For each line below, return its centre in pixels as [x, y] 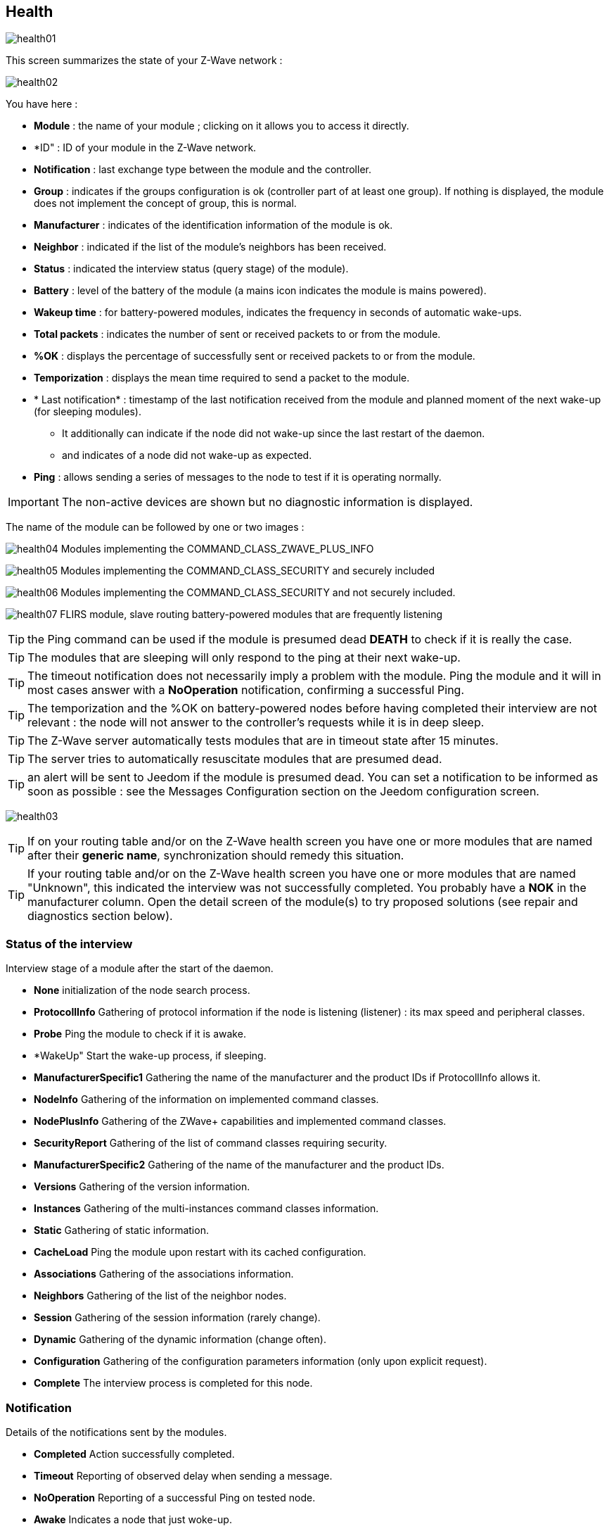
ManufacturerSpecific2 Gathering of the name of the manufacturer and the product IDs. [239, 1165]
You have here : [42, 104]
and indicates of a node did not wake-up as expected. [187, 455]
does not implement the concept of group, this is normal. [165, 203]
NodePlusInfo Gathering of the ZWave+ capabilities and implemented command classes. [240, 1121]
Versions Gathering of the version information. [142, 1187]
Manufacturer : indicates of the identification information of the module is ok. [213, 225]
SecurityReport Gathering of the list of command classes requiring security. [211, 1143]
